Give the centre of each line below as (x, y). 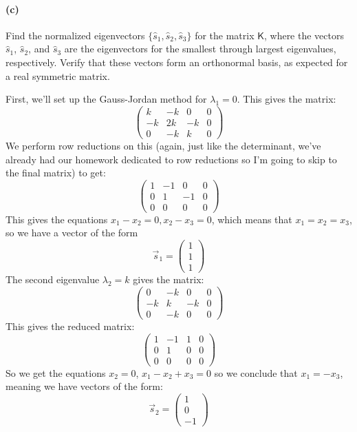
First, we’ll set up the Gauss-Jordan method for (106, 99)
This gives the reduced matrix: (70, 326)
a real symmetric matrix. (58, 75)
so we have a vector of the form (72, 233)
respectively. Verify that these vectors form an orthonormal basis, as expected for (177, 62)
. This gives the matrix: (286, 99)
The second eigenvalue (53, 279)
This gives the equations (57, 219)
